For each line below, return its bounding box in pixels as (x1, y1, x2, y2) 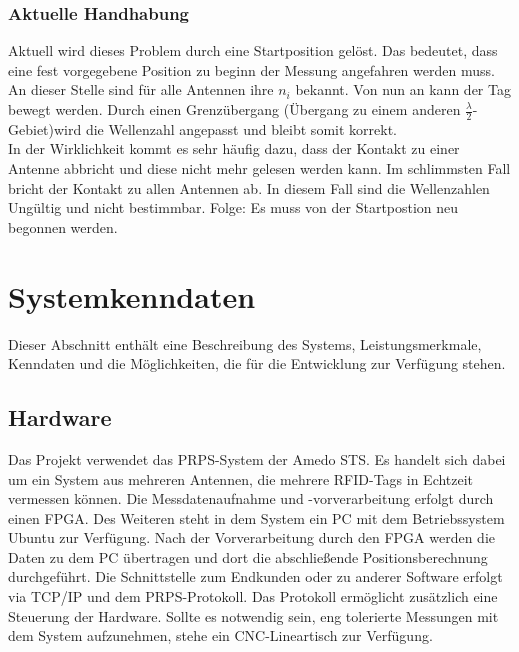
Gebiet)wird (8, 118, 82, 139)
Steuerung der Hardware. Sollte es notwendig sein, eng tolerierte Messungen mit (8, 605, 499, 626)
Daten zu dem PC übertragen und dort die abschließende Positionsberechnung (8, 546, 488, 567)
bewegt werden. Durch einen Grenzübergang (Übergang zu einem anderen (8, 99, 461, 119)
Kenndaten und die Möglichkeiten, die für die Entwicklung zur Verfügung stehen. (8, 353, 506, 374)
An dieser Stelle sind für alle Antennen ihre (8, 79, 274, 100)
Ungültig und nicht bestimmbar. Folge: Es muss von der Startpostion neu (8, 197, 459, 218)
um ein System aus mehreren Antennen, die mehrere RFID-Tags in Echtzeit (8, 468, 474, 489)
